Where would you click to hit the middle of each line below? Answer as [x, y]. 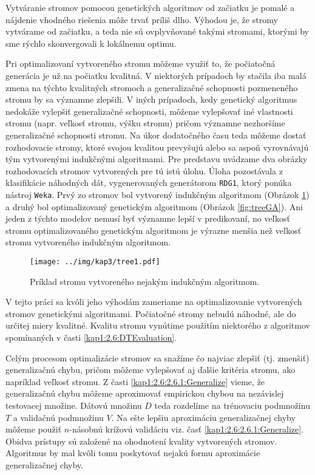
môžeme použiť [34, 429]
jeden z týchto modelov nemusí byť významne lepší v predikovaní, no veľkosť [148, 218]
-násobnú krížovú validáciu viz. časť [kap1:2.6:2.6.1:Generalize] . [187, 429]
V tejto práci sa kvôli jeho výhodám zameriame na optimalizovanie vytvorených [154, 302]
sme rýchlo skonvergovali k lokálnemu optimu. [91, 43]
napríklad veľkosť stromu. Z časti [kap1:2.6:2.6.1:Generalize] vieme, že [135, 381]
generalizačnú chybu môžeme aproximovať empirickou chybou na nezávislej [145, 393]
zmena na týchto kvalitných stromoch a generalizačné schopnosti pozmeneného [152, 87]
